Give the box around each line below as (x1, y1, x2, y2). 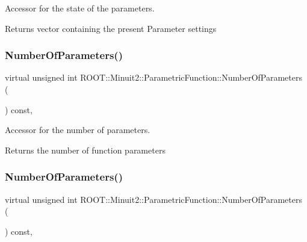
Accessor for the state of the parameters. (5, 2, 155, 14)
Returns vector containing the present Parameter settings (5, 22, 217, 34)
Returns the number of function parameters (5, 143, 166, 156)
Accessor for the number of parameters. (5, 123, 150, 136)
